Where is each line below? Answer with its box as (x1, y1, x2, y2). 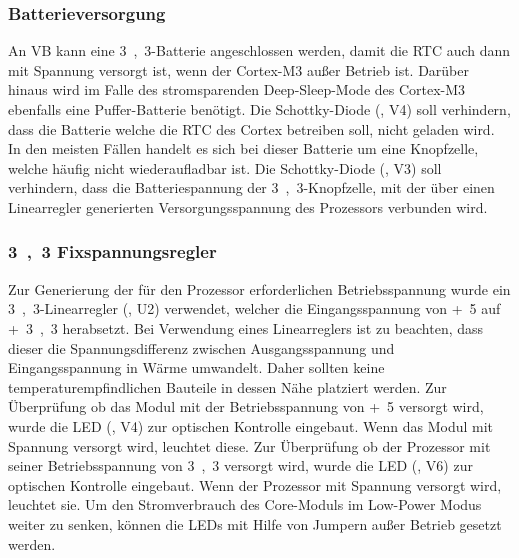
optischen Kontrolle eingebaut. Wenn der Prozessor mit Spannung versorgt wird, (8, 474, 502, 495)
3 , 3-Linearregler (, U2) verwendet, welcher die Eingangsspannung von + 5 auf (8, 298, 501, 319)
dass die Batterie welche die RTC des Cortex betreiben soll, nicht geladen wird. (8, 118, 495, 139)
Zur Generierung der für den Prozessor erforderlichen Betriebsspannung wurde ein (8, 278, 511, 299)
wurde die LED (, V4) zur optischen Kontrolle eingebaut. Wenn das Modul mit (8, 415, 494, 436)
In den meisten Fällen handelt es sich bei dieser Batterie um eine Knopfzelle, (8, 138, 479, 159)
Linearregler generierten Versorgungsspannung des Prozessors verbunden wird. (8, 196, 488, 217)
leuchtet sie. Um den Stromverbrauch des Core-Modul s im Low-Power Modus (8, 494, 482, 515)
